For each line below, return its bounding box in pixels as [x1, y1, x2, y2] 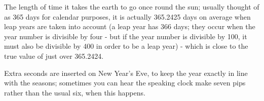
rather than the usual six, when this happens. [4, 87, 145, 97]
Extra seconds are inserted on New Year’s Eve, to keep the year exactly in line [4, 67, 248, 78]
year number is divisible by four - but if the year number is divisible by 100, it [4, 31, 247, 41]
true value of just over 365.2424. [4, 50, 104, 61]
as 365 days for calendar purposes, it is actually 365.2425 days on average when [4, 11, 251, 22]
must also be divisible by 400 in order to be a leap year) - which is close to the [4, 41, 248, 51]
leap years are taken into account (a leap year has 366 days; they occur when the [4, 21, 255, 32]
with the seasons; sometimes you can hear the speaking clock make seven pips [4, 77, 246, 88]
